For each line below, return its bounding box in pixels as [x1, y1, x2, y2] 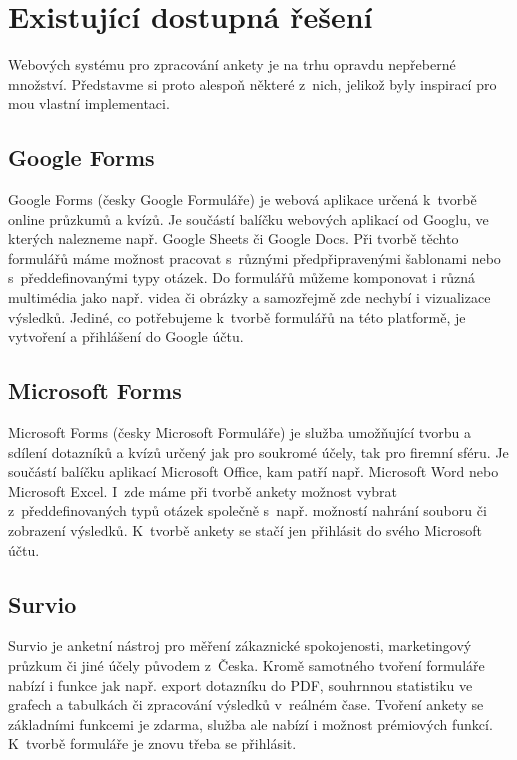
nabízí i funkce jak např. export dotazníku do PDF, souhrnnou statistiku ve [8, 674, 473, 695]
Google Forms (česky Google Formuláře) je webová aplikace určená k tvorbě [8, 189, 477, 210]
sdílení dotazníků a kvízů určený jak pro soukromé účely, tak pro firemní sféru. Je [8, 441, 509, 462]
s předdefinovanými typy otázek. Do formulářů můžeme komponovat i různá [8, 267, 476, 288]
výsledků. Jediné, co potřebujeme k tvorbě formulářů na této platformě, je [8, 306, 466, 327]
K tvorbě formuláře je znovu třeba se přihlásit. [8, 733, 297, 754]
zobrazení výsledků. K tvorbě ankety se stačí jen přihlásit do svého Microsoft [8, 520, 482, 541]
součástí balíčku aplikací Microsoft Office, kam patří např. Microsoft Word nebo [8, 461, 499, 482]
